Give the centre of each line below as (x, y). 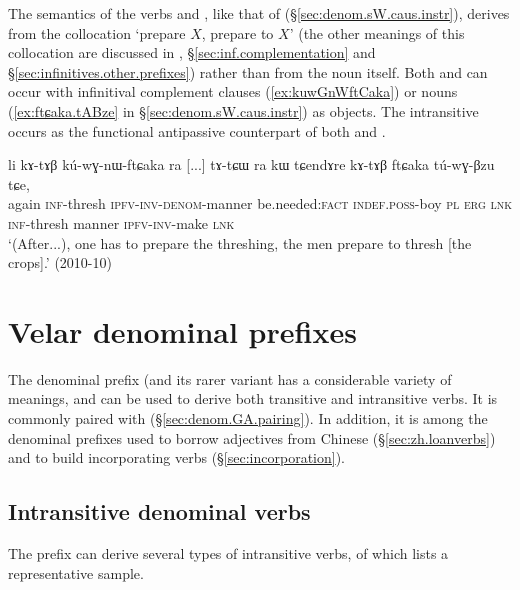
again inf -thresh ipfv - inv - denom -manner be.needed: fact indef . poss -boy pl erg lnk (260, 203)
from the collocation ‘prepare (97, 32)
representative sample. (76, 572)
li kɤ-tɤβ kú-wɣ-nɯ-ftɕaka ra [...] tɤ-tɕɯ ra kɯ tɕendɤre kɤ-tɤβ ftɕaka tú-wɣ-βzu (251, 164)
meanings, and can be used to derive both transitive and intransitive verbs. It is (253, 398)
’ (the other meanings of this (377, 32)
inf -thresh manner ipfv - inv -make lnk (121, 222)
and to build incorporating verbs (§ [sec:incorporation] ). (176, 457)
